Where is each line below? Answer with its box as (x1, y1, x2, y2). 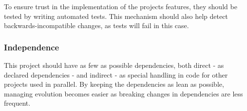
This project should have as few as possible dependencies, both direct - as (4, 60, 224, 70)
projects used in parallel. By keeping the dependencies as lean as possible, (4, 79, 224, 89)
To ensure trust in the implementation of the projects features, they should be (4, 1, 237, 11)
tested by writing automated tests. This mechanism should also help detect (4, 11, 228, 21)
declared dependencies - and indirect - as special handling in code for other (4, 69, 228, 79)
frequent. (4, 98, 31, 108)
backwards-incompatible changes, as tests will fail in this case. (4, 20, 189, 31)
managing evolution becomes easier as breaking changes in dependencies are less (4, 88, 243, 98)
